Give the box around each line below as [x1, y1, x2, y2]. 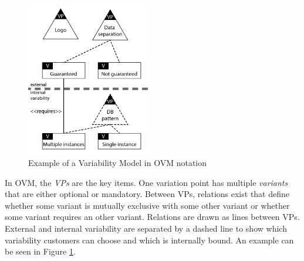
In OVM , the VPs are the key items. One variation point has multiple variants [5, 176, 288, 188]
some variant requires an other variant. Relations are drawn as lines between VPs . [5, 211, 300, 223]
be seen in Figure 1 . [5, 245, 76, 257]
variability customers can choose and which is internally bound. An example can [5, 233, 294, 246]
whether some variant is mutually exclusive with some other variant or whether [5, 199, 290, 211]
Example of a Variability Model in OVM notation [28, 156, 207, 168]
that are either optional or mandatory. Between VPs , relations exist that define [5, 188, 290, 200]
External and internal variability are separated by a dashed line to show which [5, 222, 287, 234]
